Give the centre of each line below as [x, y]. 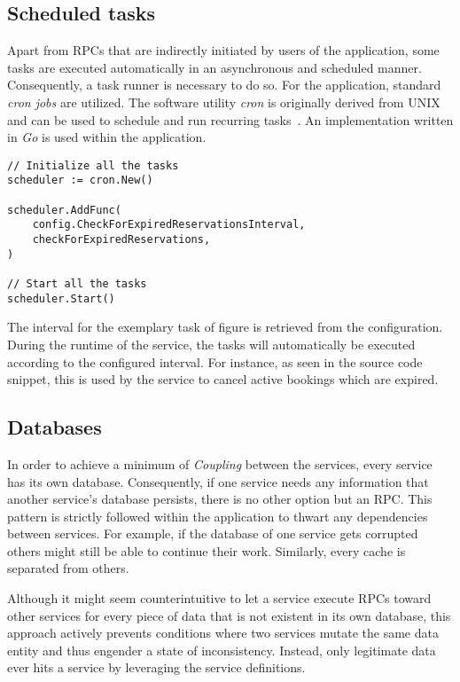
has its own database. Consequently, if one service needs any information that [218, 481]
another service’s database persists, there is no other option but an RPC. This [220, 499]
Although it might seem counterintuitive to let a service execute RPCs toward [219, 598]
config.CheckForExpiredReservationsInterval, [169, 225]
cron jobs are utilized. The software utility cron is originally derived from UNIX [224, 102]
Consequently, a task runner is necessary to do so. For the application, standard [224, 85]
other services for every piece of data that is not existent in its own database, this [229, 615]
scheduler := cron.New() [80, 180]
